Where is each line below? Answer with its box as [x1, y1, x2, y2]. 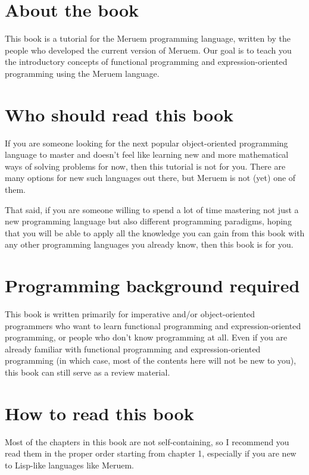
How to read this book [5, 401, 194, 425]
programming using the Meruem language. [5, 67, 160, 79]
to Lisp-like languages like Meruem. [5, 458, 134, 471]
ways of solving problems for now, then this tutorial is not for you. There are [5, 160, 286, 172]
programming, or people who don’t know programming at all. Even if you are [5, 331, 288, 343]
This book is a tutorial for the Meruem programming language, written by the [5, 32, 291, 45]
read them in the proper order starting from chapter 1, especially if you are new [5, 447, 296, 460]
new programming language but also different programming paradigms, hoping [5, 215, 292, 227]
